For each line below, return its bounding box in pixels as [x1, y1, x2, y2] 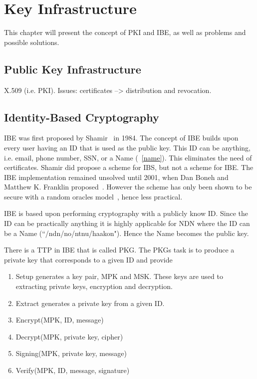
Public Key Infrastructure [4, 61, 141, 76]
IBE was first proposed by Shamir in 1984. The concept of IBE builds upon [4, 132, 239, 143]
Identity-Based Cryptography [4, 109, 159, 124]
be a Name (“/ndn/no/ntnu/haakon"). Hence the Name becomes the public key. [4, 227, 249, 238]
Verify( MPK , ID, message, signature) [15, 365, 130, 375]
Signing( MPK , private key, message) [15, 348, 127, 358]
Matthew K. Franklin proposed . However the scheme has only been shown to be [4, 181, 252, 192]
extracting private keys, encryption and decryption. [15, 281, 173, 291]
